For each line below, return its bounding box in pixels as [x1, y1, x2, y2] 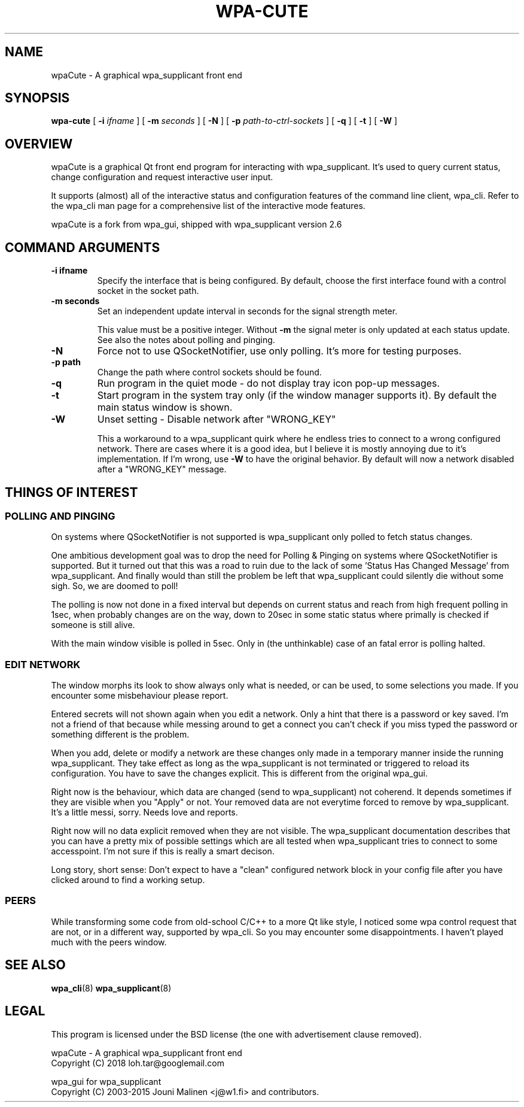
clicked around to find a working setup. [51, 875, 205, 885]
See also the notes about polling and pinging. [97, 335, 275, 345]
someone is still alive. [51, 620, 135, 630]
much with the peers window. [51, 936, 167, 947]
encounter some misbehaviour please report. [51, 690, 229, 701]
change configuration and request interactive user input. [51, 172, 273, 183]
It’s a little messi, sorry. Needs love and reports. [51, 807, 238, 818]
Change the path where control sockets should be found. [97, 367, 322, 378]
